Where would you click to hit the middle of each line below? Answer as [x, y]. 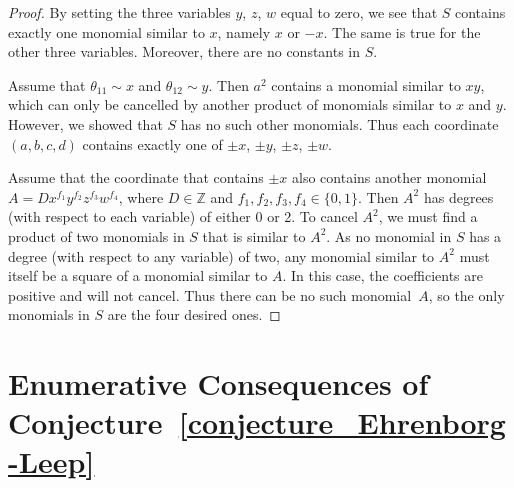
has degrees [458, 196]
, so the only [466, 294]
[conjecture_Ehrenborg [342, 422]
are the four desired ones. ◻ [194, 314]
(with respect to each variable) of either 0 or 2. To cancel [183, 216]
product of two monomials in [96, 235]
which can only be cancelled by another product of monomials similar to [230, 104]
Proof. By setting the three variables [119, 12]
